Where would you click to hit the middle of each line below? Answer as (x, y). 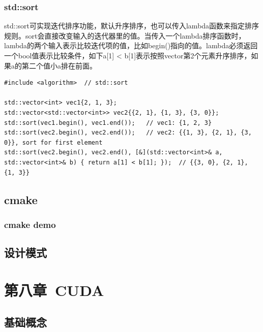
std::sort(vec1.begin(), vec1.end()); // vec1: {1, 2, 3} (108, 123)
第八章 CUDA (54, 290)
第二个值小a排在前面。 (59, 65)
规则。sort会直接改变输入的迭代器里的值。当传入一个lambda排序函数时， (125, 35)
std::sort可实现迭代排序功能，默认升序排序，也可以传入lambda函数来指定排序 (132, 26)
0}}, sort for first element (53, 142)
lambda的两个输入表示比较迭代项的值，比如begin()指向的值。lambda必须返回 (131, 45)
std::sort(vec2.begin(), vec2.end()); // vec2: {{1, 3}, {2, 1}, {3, (128, 133)
